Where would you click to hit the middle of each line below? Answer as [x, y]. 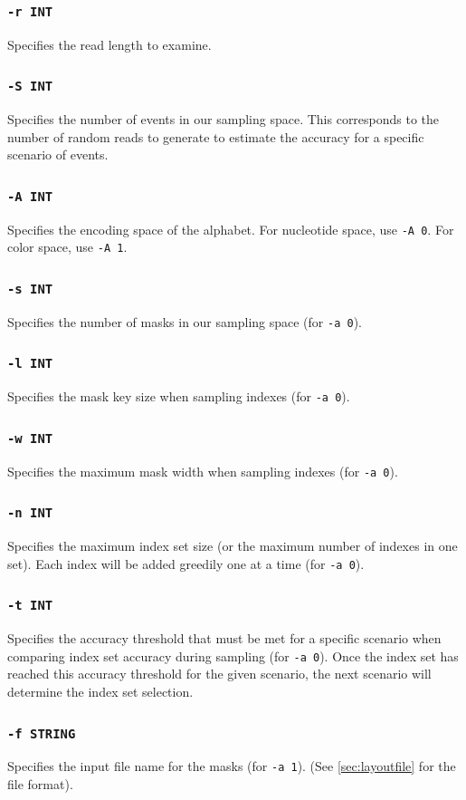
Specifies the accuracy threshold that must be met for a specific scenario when [224, 638]
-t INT [30, 606]
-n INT [30, 513]
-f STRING [42, 733]
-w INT [30, 438]
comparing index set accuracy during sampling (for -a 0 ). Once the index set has [233, 655]
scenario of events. [58, 154]
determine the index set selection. [100, 691]
